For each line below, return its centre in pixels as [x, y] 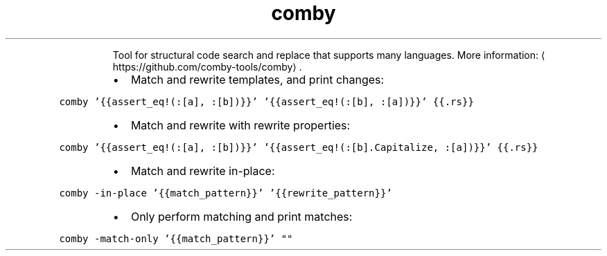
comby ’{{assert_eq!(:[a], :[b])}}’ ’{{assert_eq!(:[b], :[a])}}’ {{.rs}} [266, 101]
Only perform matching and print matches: [241, 216]
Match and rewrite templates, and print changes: [257, 79]
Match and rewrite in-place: [203, 171]
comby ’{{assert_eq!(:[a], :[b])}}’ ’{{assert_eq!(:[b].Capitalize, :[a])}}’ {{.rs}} [299, 147]
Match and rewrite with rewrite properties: [240, 125]
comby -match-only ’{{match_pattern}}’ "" [176, 238]
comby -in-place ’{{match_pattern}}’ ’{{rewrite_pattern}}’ [226, 193]
